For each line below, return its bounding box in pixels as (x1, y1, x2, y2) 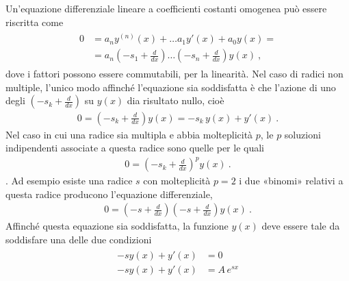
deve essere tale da (261, 219, 340, 233)
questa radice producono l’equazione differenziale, (5, 186, 213, 201)
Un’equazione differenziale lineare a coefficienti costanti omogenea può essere (5, 1, 327, 15)
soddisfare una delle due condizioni (5, 232, 152, 247)
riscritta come (5, 14, 64, 29)
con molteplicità (143, 173, 211, 188)
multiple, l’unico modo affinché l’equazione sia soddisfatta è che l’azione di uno (5, 80, 336, 94)
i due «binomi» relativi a (239, 173, 344, 188)
